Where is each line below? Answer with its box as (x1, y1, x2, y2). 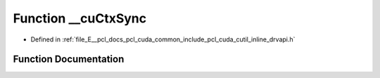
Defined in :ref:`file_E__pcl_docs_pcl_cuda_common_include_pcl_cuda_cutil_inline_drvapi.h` (30, 35, 296, 44)
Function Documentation (13, 53, 125, 65)
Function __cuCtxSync (13, 11, 147, 26)
